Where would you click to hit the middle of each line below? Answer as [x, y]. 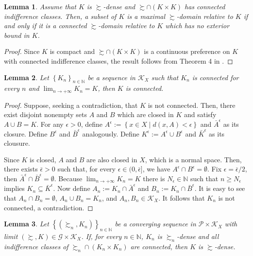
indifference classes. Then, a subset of [60, 16]
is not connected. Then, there [192, 105]
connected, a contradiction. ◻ [49, 207]
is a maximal [146, 16]
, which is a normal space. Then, [193, 159]
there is [154, 178]
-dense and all [198, 236]
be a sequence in [111, 77]
